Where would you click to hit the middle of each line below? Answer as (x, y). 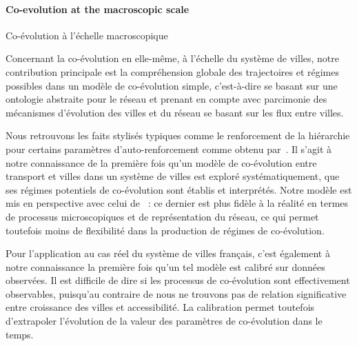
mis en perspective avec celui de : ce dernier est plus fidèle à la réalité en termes (177, 203)
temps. (20, 334)
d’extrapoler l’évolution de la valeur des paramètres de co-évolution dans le (164, 321)
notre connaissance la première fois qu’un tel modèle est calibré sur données (165, 266)
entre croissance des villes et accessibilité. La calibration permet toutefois (160, 307)
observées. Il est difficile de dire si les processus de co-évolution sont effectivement (178, 280)
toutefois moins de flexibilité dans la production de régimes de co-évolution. (165, 230)
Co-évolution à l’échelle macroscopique (87, 35)
